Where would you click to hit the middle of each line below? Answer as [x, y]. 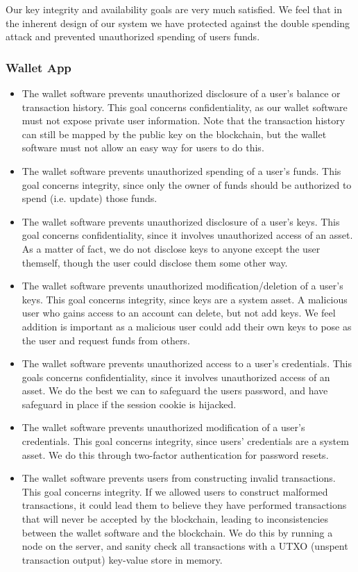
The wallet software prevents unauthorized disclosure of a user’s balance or [181, 93]
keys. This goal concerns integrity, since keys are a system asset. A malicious [185, 299]
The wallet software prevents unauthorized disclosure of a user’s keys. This [181, 221]
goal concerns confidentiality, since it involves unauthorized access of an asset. [187, 235]
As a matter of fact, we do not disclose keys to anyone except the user [171, 248]
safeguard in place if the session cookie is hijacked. [129, 404]
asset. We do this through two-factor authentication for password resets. [175, 454]
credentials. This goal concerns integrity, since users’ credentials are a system [185, 441]
